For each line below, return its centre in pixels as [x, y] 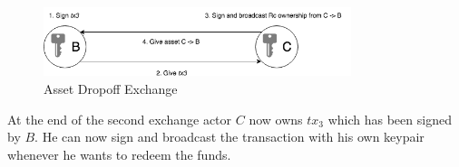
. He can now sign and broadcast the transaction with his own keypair [229, 137]
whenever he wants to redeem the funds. [119, 154]
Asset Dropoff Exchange [111, 89]
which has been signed [390, 119]
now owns [276, 119]
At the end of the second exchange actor [120, 119]
